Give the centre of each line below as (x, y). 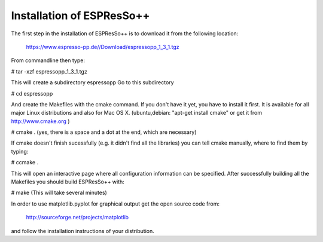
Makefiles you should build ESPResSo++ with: (68, 182)
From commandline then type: (48, 60)
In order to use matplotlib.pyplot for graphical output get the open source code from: (115, 204)
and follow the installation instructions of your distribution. (83, 231)
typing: (20, 151)
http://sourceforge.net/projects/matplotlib (77, 218)
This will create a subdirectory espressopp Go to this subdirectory (92, 82)
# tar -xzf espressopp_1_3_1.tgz (49, 71)
